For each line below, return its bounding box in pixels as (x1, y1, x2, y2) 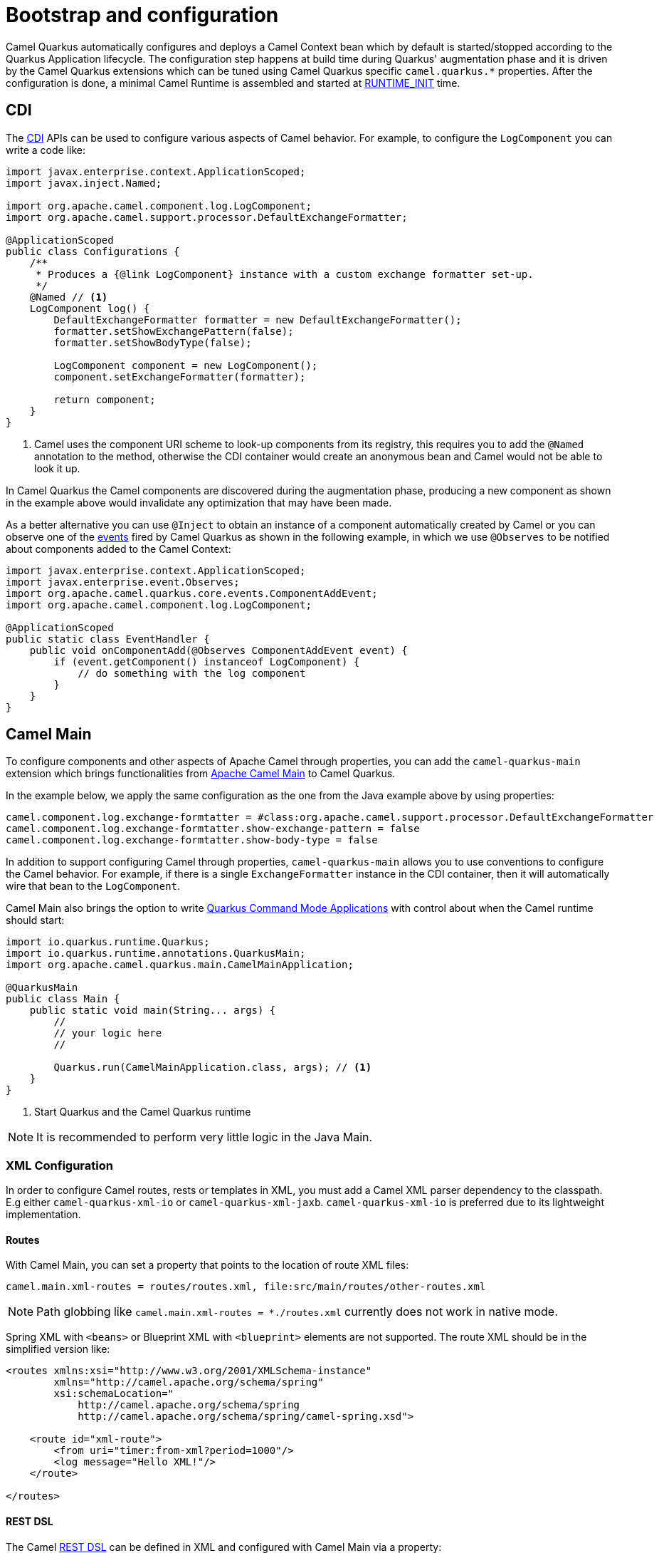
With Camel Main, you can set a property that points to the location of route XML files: (6, 1259, 409, 1272)
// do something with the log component (78, 667, 306, 679)
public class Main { (6, 993, 120, 1005)
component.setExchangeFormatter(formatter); (53, 370, 306, 383)
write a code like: (6, 143, 86, 156)
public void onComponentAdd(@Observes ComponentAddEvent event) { (29, 644, 408, 656)
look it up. (34, 462, 80, 474)
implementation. (6, 1208, 81, 1221)
